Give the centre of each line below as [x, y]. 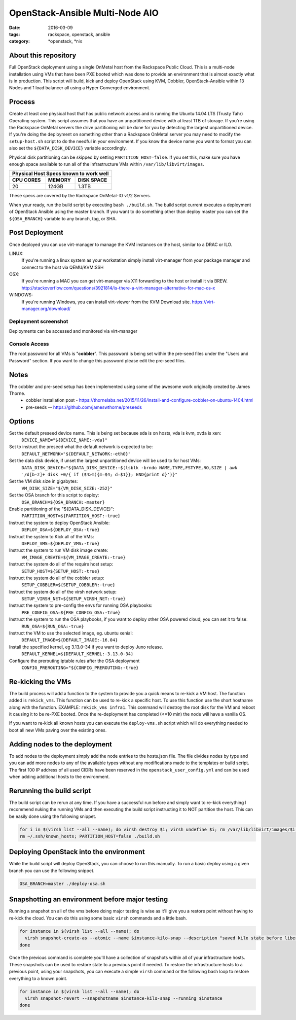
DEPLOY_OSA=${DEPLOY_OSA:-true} [60, 530]
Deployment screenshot [39, 321]
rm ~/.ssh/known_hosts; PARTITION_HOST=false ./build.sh [90, 836]
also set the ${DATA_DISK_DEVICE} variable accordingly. [68, 148]
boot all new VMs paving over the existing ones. [58, 730]
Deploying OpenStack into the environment [77, 852]
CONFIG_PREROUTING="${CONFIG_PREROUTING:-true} [80, 668]
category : [19, 41]
